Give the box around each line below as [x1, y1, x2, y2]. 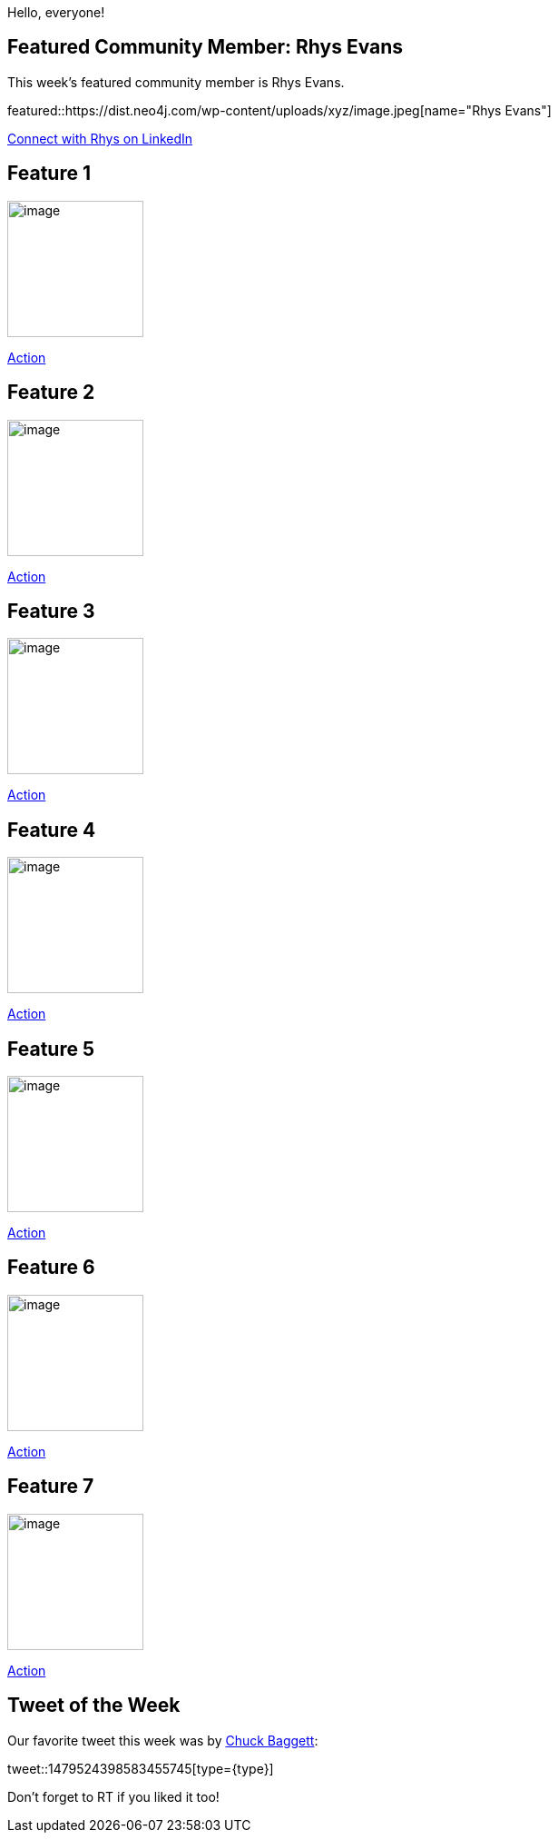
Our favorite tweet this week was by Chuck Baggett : [7, 1732, 318, 1748]
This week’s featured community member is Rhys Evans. [7, 74, 345, 90]
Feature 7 [7, 1475, 94, 1498]
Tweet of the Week [7, 1694, 181, 1717]
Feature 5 [7, 1037, 94, 1060]
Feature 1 [7, 162, 91, 185]
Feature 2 [7, 381, 95, 404]
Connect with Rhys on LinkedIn [7, 130, 193, 146]
